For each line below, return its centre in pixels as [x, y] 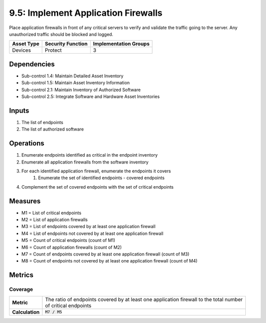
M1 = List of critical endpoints [51, 213]
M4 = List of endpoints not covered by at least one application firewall [92, 233]
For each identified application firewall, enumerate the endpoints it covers [96, 171]
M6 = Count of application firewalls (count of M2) [72, 247]
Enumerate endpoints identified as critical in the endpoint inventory [89, 155]
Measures [25, 201]
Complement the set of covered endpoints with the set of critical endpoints [98, 187]
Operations [27, 144]
